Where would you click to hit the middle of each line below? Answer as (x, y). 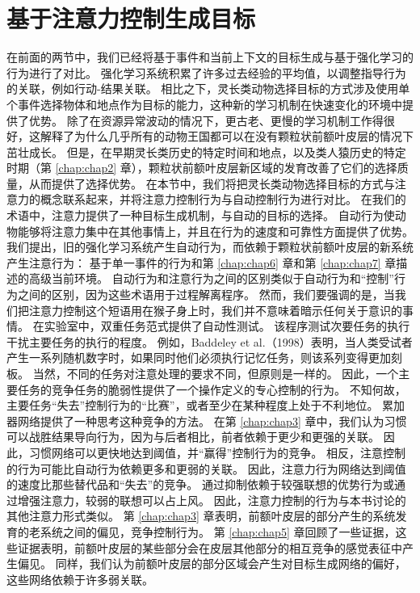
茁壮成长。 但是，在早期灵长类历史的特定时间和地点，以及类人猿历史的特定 (206, 151)
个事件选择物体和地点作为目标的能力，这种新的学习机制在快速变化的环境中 (204, 104)
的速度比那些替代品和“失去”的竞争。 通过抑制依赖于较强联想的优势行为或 (200, 484)
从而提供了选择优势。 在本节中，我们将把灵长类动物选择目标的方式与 (212, 183)
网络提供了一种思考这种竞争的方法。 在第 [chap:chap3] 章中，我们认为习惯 (212, 421)
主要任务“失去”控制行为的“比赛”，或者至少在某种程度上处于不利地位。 (193, 405)
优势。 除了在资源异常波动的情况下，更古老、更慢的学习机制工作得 (206, 120)
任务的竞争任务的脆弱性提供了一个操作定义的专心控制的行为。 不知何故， (212, 389)
